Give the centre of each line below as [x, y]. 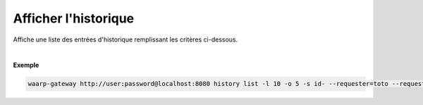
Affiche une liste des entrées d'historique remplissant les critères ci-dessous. [125, 39]
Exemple [26, 65]
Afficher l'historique [74, 18]
